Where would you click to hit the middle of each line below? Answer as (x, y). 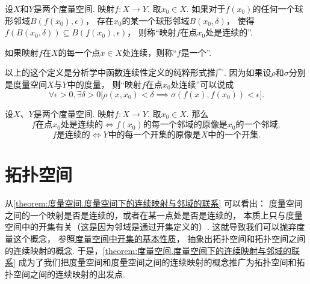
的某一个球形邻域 (156, 20)
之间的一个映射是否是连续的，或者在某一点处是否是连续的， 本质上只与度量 (154, 215)
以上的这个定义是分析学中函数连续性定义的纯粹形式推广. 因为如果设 (138, 72)
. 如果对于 (206, 8)
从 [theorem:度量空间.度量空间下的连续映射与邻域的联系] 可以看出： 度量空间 (154, 203)
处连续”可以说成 (202, 84)
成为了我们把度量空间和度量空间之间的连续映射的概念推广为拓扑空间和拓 (162, 262)
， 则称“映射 (152, 32)
